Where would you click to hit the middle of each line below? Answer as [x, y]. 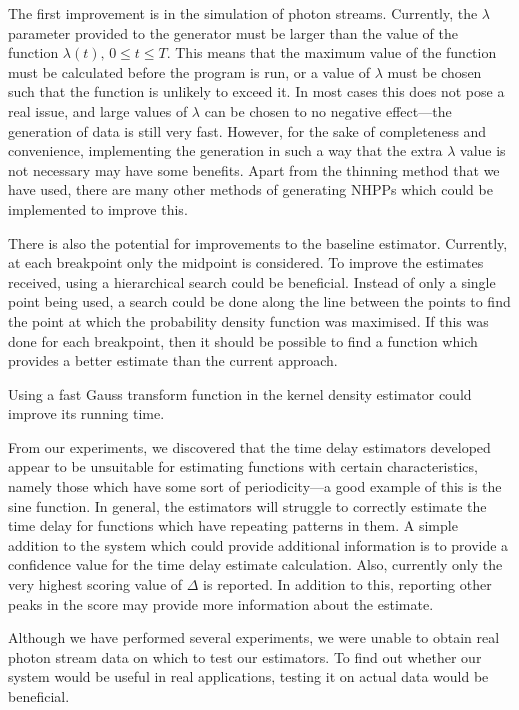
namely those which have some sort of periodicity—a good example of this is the [255, 486]
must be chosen [434, 71]
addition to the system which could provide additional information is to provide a [258, 544]
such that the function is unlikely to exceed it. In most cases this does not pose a [256, 91]
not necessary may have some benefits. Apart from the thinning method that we [254, 169]
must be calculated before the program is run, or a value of [189, 71]
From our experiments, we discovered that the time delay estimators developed [249, 446]
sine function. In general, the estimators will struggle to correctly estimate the [247, 505]
